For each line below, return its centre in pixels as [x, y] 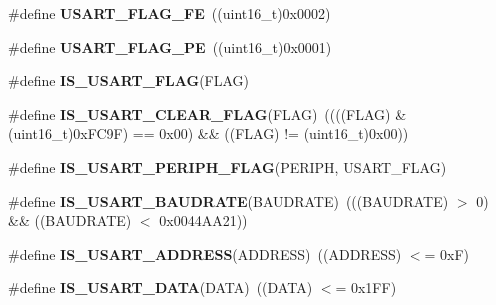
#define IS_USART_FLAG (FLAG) [129, 80]
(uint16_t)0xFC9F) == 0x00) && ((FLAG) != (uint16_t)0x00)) [208, 133]
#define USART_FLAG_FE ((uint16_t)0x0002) [169, 13]
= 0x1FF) [366, 287]
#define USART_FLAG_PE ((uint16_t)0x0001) [170, 46]
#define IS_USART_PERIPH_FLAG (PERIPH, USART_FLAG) [227, 166]
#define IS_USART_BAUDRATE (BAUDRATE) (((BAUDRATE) [228, 200]
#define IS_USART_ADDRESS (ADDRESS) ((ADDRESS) [205, 253]
